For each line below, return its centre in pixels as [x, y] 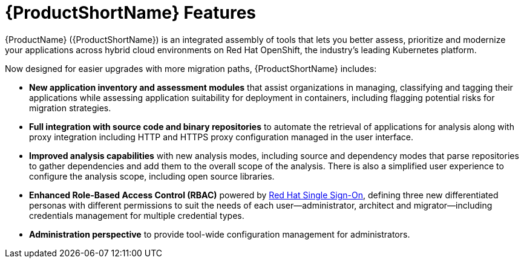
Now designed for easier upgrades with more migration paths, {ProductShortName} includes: [191, 68]
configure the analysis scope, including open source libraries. [152, 176]
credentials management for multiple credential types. [137, 215]
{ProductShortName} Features [131, 13]
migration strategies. [70, 108]
